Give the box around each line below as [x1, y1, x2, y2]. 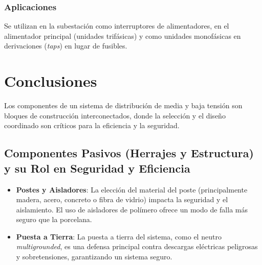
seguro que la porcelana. [16, 214, 92, 225]
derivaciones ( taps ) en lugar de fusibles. [4, 40, 127, 51]
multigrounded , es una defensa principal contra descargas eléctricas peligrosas [16, 241, 258, 252]
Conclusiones [4, 70, 97, 91]
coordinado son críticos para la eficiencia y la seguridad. [4, 120, 180, 131]
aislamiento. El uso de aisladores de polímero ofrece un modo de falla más [16, 204, 248, 214]
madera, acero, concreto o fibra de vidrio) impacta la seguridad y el [16, 194, 228, 205]
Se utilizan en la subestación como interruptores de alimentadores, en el [4, 20, 229, 31]
